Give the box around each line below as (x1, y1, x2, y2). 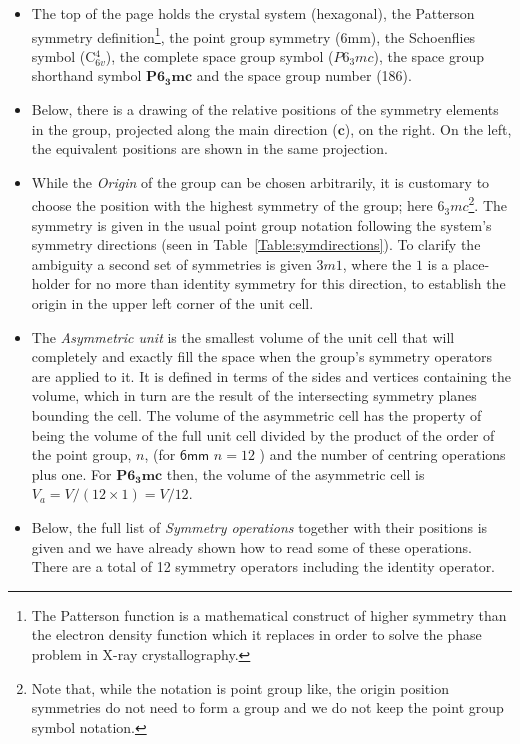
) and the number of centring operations (259, 444, 506, 465)
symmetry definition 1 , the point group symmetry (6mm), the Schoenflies (31, 23, 476, 47)
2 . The (468, 192, 507, 216)
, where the (342, 253, 412, 274)
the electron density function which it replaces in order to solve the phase (31, 624, 482, 645)
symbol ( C (31, 45, 96, 66)
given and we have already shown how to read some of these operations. (31, 536, 473, 557)
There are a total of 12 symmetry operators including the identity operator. (31, 556, 496, 577)
